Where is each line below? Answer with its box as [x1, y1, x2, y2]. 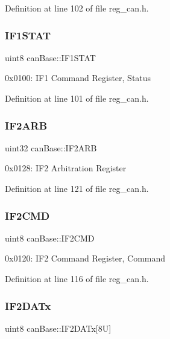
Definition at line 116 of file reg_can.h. [5, 272, 149, 285]
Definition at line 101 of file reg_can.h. [5, 92, 149, 104]
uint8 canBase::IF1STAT [5, 51, 96, 64]
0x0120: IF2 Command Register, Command [5, 252, 166, 265]
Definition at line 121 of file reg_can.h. [5, 182, 149, 194]
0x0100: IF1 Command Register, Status [5, 71, 151, 84]
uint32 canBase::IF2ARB [5, 141, 97, 154]
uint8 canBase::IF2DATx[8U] [5, 321, 112, 334]
